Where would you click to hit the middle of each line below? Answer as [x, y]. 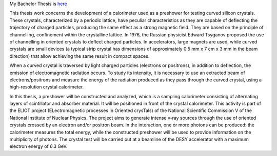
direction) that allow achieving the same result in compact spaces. [80, 56]
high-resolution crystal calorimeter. [47, 87]
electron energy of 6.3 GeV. [38, 146]
